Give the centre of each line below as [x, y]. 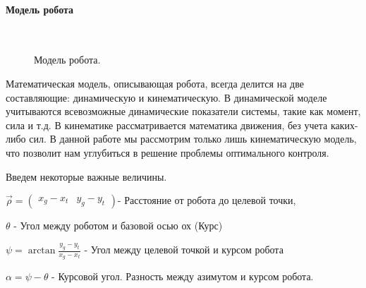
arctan [42, 251]
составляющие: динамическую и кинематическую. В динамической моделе [166, 97]
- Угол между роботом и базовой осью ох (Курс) [118, 226]
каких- [344, 125]
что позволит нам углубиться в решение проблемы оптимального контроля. [167, 152]
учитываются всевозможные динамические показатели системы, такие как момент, [183, 111]
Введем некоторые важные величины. [86, 176]
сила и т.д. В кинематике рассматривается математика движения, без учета [167, 125]
